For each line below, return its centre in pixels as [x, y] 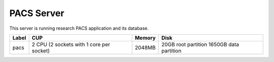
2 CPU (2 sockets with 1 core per [71, 44]
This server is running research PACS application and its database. [79, 28]
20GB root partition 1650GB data [200, 44]
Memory [145, 38]
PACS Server [37, 13]
